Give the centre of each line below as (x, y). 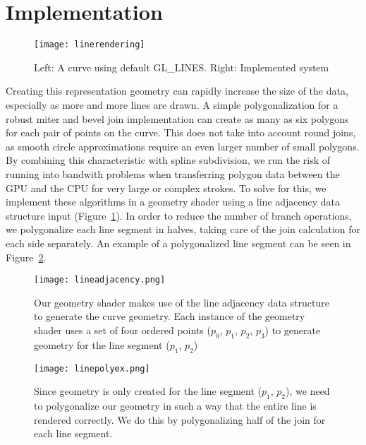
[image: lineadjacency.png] (100, 280)
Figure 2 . (26, 257)
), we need (308, 391)
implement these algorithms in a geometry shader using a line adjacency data (173, 202)
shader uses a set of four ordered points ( (122, 330)
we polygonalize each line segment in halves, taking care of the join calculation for (183, 229)
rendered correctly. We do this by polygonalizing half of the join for (180, 419)
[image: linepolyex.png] (92, 368)
